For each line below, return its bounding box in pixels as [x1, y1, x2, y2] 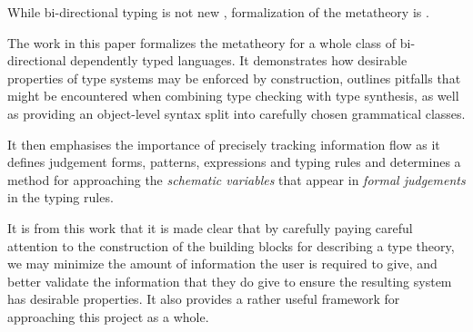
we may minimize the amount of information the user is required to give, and [7, 254, 438, 273]
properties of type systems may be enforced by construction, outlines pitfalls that [7, 68, 461, 87]
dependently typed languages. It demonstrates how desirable [70, 51, 408, 70]
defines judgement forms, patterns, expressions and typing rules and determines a [7, 152, 461, 171]
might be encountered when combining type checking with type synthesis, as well [7, 86, 459, 105]
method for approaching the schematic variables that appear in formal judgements [7, 170, 466, 189]
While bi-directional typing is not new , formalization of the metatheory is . [7, 3, 429, 21]
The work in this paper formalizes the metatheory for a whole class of [7, 33, 397, 52]
